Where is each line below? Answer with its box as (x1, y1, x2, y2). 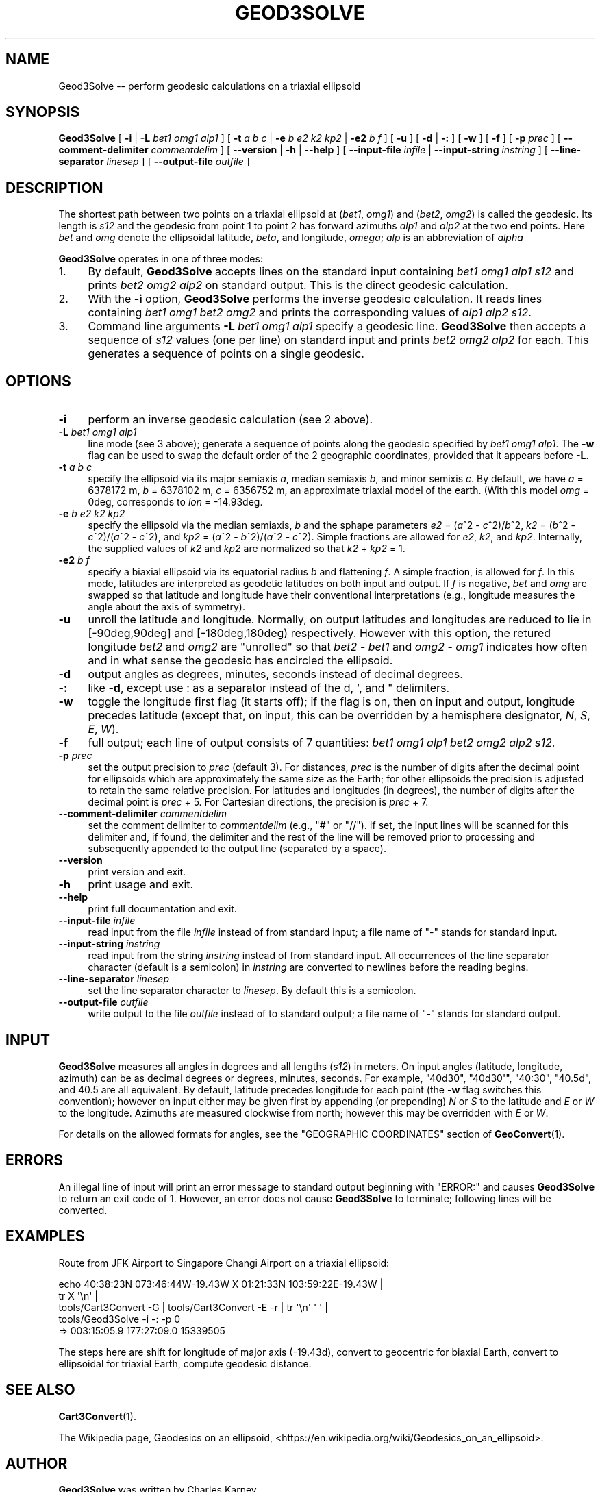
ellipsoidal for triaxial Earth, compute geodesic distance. (58, 1357, 312, 1369)
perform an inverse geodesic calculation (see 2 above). (88, 412, 373, 427)
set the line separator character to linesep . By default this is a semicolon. (88, 984, 416, 997)
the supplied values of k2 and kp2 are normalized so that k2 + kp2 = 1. (88, 543, 405, 555)
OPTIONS (5, 372, 71, 390)
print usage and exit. (88, 878, 194, 892)
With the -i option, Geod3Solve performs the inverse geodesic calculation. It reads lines (88, 292, 542, 306)
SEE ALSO (5, 1381, 75, 1399)
